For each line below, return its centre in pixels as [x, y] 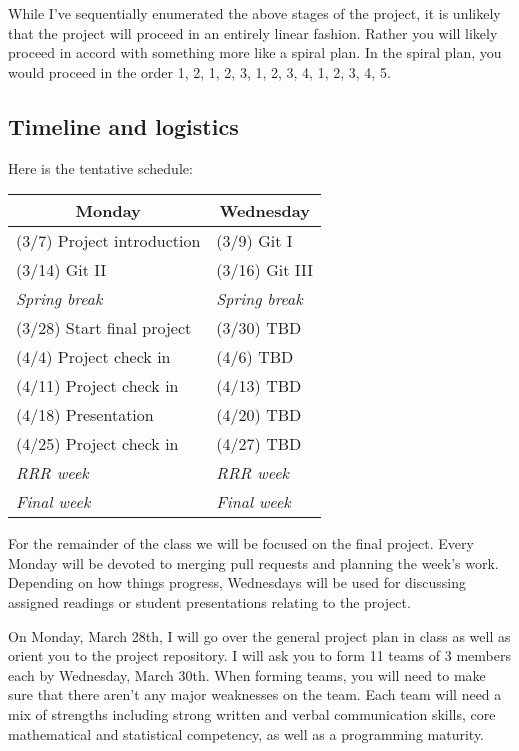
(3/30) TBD [259, 328]
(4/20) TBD [259, 415]
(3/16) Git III [264, 270]
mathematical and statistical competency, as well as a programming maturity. [246, 733]
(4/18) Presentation [85, 415]
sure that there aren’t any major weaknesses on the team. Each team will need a [255, 694]
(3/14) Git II [61, 270]
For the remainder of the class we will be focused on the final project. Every [241, 543]
